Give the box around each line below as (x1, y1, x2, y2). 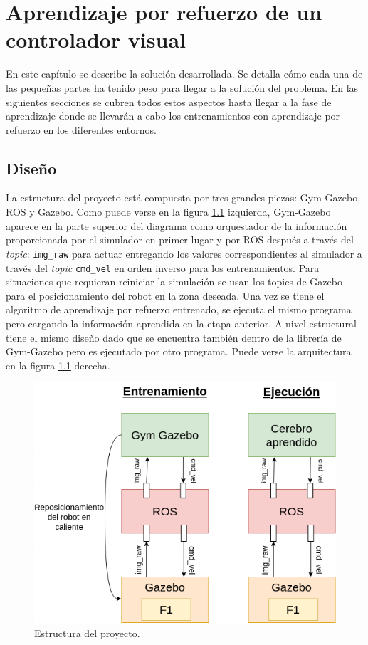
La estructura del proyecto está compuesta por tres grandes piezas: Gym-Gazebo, (6, 190, 361, 205)
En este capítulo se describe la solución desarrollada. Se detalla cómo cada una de (6, 66, 363, 81)
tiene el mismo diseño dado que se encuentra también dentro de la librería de (6, 330, 342, 345)
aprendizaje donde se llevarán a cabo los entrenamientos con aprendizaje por (6, 108, 340, 123)
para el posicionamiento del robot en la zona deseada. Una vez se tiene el (6, 288, 325, 303)
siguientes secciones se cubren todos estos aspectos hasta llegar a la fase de (6, 94, 332, 109)
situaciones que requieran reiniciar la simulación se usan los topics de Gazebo (6, 274, 342, 289)
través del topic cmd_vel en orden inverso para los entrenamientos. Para (6, 260, 320, 275)
